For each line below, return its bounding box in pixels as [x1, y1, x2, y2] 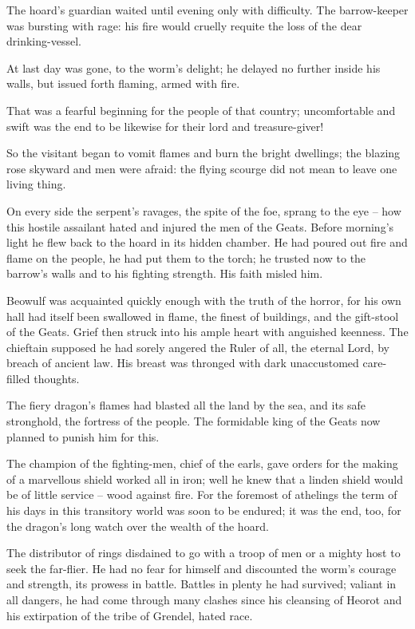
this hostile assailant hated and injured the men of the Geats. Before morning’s [6, 218, 394, 235]
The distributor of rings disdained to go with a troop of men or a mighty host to [6, 544, 401, 561]
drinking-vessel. [6, 33, 81, 49]
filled [6, 370, 30, 386]
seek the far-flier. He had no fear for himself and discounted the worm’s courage [6, 560, 397, 576]
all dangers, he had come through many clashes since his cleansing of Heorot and [6, 591, 402, 607]
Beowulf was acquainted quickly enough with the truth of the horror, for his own [6, 291, 401, 308]
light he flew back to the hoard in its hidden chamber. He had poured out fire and [6, 234, 408, 251]
